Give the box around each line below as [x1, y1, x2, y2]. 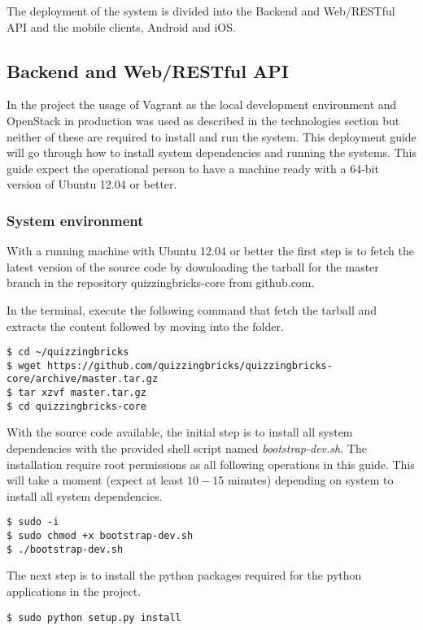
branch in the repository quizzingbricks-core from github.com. [7, 274, 315, 291]
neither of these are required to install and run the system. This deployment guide [7, 128, 416, 145]
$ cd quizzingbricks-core [7, 400, 146, 412]
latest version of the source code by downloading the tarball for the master [7, 258, 379, 275]
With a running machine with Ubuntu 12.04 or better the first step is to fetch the [7, 242, 414, 259]
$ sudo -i [7, 516, 59, 528]
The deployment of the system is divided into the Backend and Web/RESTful [7, 2, 395, 19]
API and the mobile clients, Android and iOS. [7, 18, 236, 35]
